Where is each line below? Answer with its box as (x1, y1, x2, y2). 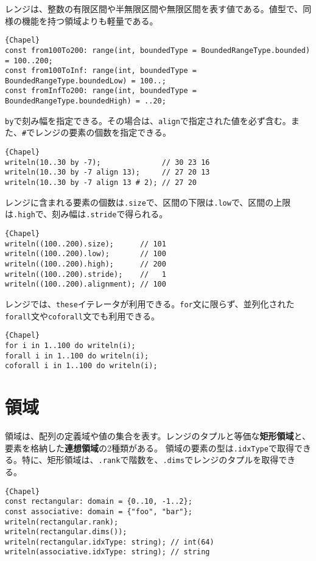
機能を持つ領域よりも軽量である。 (21, 14, 158, 27)
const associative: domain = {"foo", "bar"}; (5, 507, 192, 516)
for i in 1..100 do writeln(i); (5, 341, 136, 350)
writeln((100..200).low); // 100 (5, 249, 166, 259)
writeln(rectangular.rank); (5, 517, 119, 526)
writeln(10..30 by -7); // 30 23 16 (5, 158, 210, 167)
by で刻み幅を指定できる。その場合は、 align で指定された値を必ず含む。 (5, 114, 291, 127)
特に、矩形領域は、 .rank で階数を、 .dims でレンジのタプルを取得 (21, 453, 279, 466)
